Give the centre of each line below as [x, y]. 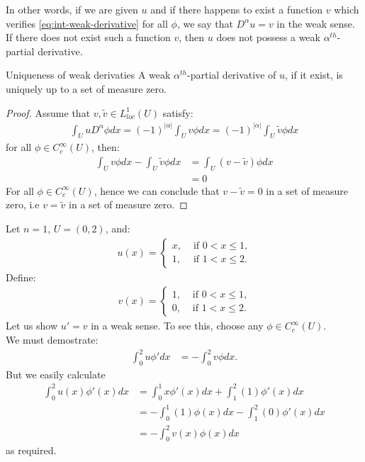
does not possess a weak [268, 37]
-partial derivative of [232, 75]
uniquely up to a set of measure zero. [86, 88]
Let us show [32, 326]
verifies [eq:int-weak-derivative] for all [87, 23]
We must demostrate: [52, 339]
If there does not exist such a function [88, 37]
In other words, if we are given [72, 9]
